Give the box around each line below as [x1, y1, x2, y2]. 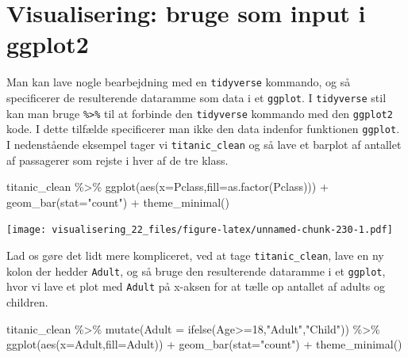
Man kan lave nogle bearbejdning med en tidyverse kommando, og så [6, 74, 351, 90]
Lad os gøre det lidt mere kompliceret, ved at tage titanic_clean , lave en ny [6, 247, 384, 264]
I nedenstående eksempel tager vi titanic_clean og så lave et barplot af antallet [6, 135, 402, 152]
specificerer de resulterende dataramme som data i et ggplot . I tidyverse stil [6, 89, 387, 105]
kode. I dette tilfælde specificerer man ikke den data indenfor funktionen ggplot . [6, 120, 400, 137]
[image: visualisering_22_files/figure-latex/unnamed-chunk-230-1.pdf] [6, 224, 393, 236]
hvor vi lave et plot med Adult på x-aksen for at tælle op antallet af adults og [6, 278, 386, 295]
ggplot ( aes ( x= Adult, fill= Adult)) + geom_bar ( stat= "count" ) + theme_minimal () [6, 336, 402, 352]
